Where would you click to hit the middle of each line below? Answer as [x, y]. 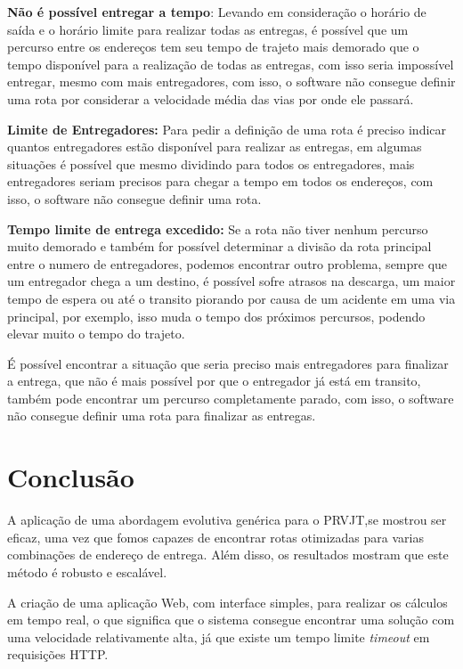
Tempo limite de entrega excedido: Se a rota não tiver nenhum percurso [218, 228]
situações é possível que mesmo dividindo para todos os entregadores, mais [211, 163]
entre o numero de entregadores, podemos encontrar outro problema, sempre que [227, 263]
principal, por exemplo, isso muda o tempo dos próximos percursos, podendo [216, 316]
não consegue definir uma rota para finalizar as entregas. [162, 416]
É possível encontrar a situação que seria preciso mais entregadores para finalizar [228, 363]
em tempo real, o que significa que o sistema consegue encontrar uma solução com [231, 620]
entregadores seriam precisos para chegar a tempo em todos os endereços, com [220, 181]
